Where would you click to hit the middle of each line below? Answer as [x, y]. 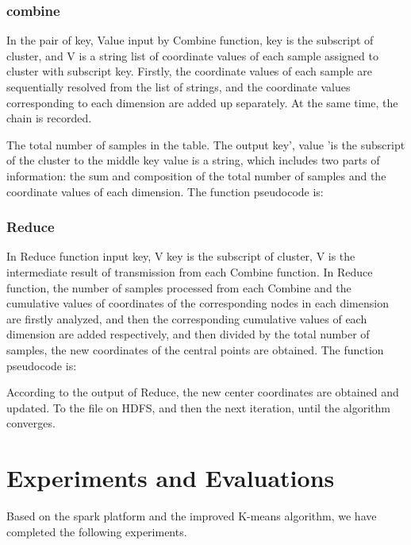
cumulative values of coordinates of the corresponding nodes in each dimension [198, 303]
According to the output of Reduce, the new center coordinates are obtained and [203, 392]
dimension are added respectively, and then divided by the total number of [188, 334]
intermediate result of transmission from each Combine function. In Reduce [190, 271]
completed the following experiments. [97, 531]
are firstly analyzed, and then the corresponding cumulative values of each [187, 318]
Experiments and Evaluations [171, 478]
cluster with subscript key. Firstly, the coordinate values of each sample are [189, 71]
